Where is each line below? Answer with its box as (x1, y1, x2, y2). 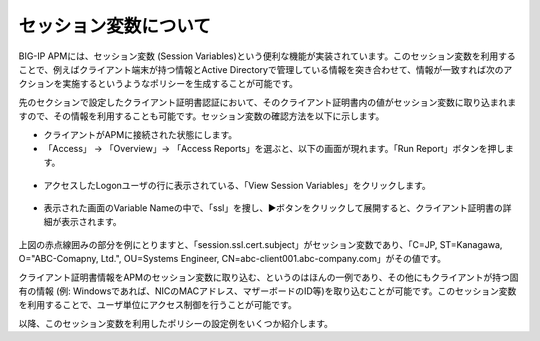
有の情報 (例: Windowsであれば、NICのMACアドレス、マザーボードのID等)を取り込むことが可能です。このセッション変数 (18, 285, 517, 297)
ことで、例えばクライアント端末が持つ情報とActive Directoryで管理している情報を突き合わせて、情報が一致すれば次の (18, 63, 504, 75)
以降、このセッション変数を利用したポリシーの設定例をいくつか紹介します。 (18, 317, 334, 329)
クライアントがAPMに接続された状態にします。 (43, 128, 238, 140)
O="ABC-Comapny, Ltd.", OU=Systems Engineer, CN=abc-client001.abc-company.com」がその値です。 (18, 253, 447, 265)
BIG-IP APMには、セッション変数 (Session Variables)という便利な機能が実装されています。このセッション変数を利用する (18, 50, 516, 62)
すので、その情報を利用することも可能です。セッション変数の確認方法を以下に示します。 (18, 110, 385, 122)
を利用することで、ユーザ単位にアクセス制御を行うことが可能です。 (18, 299, 297, 311)
